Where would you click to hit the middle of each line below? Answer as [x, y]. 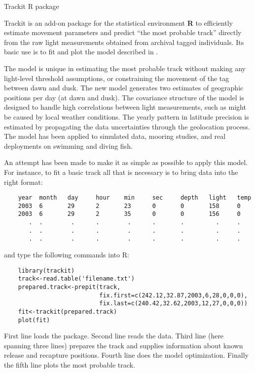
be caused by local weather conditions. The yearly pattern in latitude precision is [127, 116]
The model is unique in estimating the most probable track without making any [125, 68]
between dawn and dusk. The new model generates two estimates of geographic [124, 88]
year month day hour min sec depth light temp [135, 198]
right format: [23, 182]
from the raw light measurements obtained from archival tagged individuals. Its [124, 42]
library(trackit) [46, 270]
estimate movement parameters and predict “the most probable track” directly [123, 32]
